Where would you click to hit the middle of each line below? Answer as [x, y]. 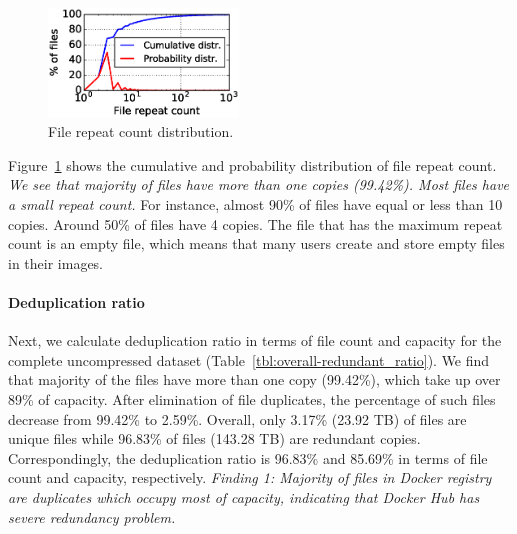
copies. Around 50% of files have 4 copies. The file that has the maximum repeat [255, 223]
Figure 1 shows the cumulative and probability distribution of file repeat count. [252, 164]
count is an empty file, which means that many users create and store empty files [256, 243]
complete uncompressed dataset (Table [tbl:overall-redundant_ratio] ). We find [249, 359]
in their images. [56, 262]
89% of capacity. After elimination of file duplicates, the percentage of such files [252, 398]
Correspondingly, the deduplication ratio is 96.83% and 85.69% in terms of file [248, 457]
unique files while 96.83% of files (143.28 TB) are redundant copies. [214, 438]
